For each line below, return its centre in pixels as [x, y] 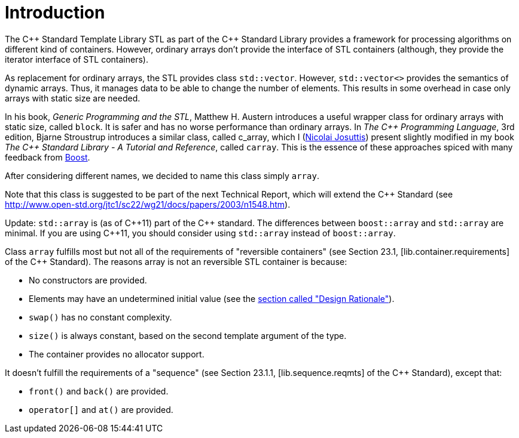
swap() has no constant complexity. [100, 317]
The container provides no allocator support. [117, 354]
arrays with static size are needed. [73, 98]
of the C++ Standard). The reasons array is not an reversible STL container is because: [176, 261]
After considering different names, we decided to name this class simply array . [162, 175]
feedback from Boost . [48, 157]
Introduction [55, 13]
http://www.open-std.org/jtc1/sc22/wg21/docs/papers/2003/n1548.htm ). [148, 204]
